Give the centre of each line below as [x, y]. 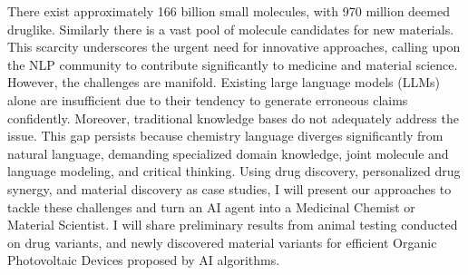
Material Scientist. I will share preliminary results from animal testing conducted [233, 225]
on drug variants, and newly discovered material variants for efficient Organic [222, 242]
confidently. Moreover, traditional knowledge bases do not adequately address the [233, 118]
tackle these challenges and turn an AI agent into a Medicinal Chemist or [211, 206]
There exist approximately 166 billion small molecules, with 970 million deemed [229, 11]
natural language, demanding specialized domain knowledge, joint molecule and [228, 153]
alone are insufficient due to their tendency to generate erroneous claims [208, 99]
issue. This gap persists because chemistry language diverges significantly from [225, 136]
